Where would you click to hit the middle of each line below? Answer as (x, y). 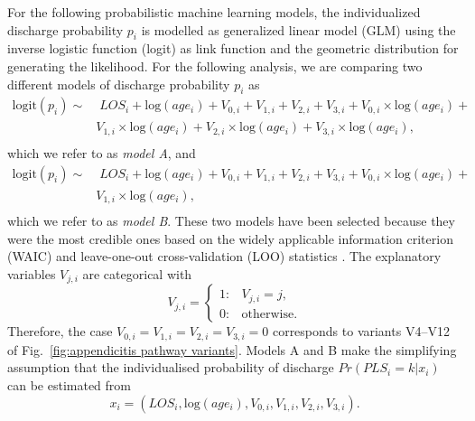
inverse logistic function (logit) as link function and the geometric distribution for (233, 48)
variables (32, 273)
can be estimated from (69, 384)
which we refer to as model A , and (102, 152)
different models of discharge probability (119, 84)
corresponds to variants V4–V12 (361, 331)
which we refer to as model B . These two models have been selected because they (231, 221)
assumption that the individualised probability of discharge (171, 367)
